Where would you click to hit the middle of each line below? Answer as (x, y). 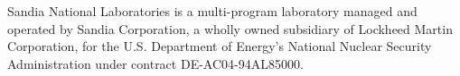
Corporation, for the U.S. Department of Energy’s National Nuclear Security (220, 46)
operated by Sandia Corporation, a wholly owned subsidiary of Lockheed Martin (230, 28)
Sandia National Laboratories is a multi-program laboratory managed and (212, 11)
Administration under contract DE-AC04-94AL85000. (155, 63)
